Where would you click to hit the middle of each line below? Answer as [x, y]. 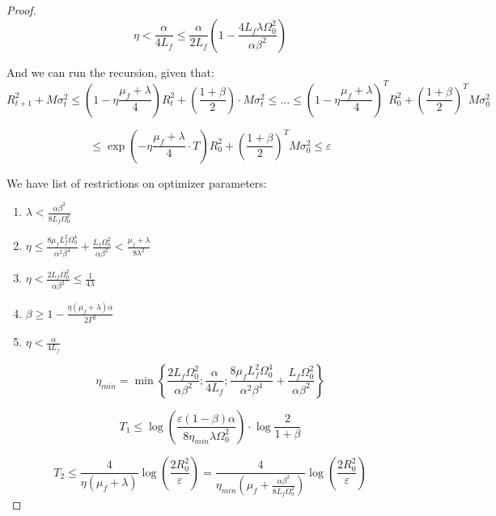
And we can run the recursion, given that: [110, 72]
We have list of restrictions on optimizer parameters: [137, 182]
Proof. [21, 10]
